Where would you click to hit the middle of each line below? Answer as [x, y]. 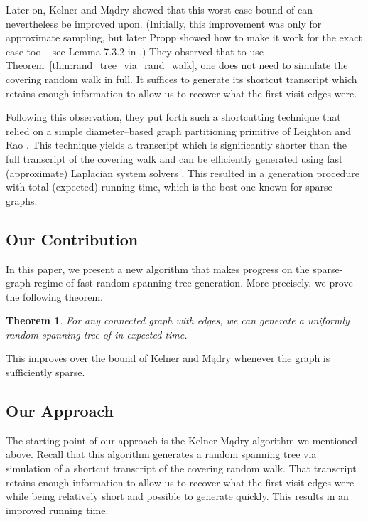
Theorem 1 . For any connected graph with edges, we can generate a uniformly [178, 320]
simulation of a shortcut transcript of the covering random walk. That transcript [181, 468]
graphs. [22, 200]
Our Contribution [72, 239]
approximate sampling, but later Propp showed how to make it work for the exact [184, 37]
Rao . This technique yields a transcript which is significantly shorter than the [176, 145]
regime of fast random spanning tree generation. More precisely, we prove [193, 283]
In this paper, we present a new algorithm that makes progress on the [158, 268]
